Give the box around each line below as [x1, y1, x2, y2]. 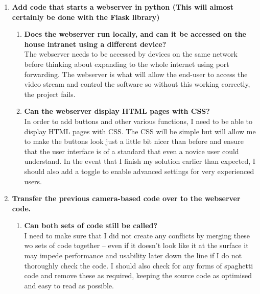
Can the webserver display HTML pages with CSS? [24, 106, 210, 116]
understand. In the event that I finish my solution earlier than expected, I [24, 156, 255, 166]
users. [24, 176, 42, 186]
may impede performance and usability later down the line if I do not [24, 250, 242, 261]
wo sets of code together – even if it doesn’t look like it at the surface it [24, 240, 249, 251]
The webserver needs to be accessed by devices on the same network [24, 48, 238, 59]
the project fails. [24, 88, 76, 99]
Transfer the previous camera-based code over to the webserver [12, 193, 241, 204]
